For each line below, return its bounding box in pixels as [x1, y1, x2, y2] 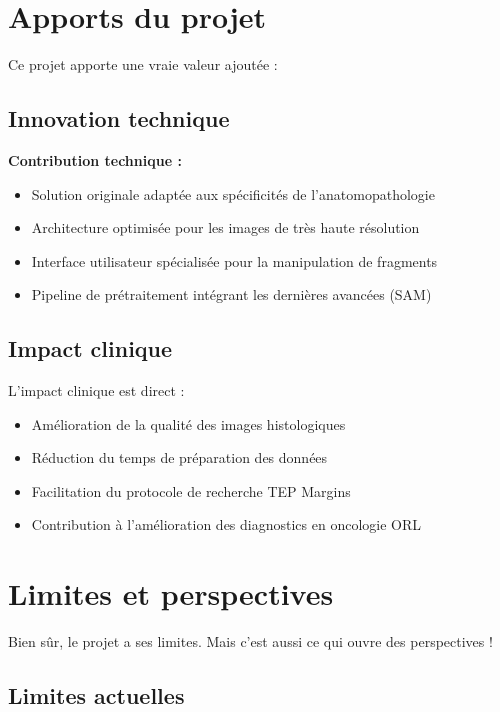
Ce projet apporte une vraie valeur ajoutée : [8, 54, 278, 75]
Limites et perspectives [8, 573, 334, 614]
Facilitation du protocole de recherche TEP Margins [31, 480, 351, 501]
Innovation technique [8, 103, 230, 134]
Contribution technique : [8, 149, 182, 170]
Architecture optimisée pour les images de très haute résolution [31, 217, 420, 238]
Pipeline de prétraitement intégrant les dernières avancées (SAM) [31, 284, 432, 305]
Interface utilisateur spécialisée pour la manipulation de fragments [31, 250, 438, 271]
